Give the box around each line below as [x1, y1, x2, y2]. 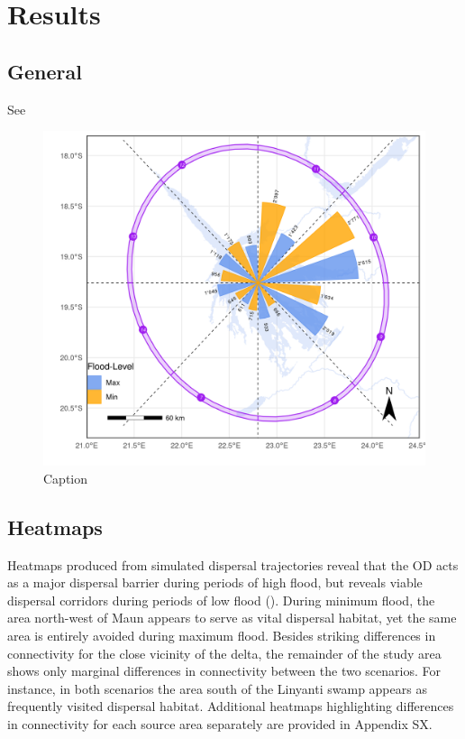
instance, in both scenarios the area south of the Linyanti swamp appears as [7, 679, 427, 697]
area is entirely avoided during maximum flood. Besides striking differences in [7, 625, 436, 644]
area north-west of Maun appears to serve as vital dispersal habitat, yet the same [7, 608, 457, 627]
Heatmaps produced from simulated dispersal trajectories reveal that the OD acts [7, 555, 459, 574]
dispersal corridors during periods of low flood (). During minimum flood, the [7, 590, 435, 609]
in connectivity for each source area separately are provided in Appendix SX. [7, 714, 433, 733]
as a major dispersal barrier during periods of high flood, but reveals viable [7, 573, 423, 592]
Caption [43, 468, 88, 487]
